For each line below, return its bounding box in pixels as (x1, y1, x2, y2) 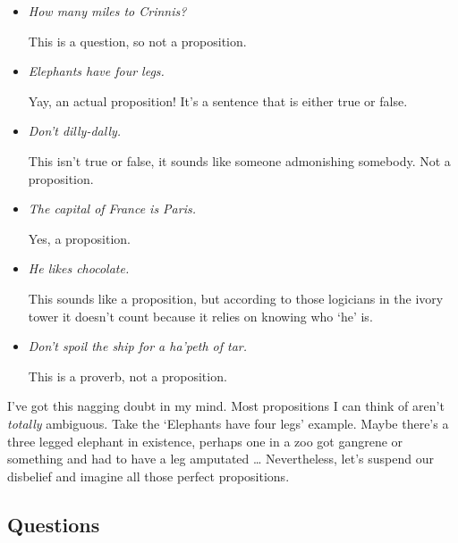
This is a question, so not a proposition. (28, 31, 247, 50)
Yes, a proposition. (28, 229, 131, 247)
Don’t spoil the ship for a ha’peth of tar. (28, 337, 248, 355)
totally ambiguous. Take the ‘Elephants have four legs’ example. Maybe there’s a (7, 414, 449, 432)
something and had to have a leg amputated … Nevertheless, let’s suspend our (7, 449, 434, 468)
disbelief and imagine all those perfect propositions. (7, 466, 290, 485)
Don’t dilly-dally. (28, 121, 122, 140)
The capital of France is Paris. (28, 199, 196, 218)
